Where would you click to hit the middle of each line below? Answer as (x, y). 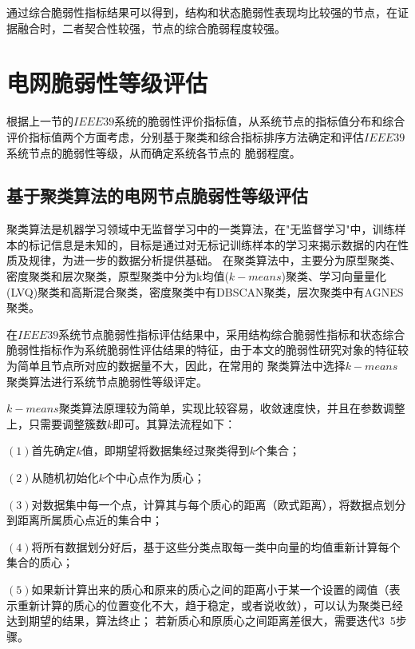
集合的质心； (40, 562)
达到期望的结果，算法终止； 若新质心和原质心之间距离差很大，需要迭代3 (196, 621)
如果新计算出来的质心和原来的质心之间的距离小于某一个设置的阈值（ (210, 589)
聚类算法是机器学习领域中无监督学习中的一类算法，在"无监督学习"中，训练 (201, 229)
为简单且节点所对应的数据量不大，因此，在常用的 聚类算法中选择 (176, 366)
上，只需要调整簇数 (57, 423)
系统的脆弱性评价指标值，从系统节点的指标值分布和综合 (260, 121)
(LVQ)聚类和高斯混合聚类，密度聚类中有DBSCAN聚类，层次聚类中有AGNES (205, 291)
